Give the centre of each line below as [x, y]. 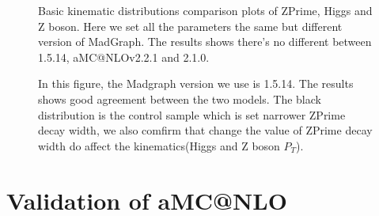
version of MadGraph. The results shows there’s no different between [205, 42]
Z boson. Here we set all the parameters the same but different [190, 26]
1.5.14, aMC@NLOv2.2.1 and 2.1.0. [124, 57]
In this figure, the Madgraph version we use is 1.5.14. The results [196, 83]
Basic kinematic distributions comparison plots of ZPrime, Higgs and [205, 10]
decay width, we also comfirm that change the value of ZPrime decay [205, 130]
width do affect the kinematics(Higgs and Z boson [159, 145]
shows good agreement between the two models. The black [180, 99]
